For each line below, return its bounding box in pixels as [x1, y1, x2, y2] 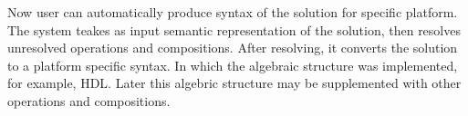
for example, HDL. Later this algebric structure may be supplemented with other [7, 73, 462, 92]
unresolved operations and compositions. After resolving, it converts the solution [7, 38, 458, 57]
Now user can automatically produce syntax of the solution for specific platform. [7, 3, 458, 21]
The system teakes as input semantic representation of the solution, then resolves [7, 20, 461, 39]
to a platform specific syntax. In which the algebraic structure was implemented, [7, 55, 458, 74]
